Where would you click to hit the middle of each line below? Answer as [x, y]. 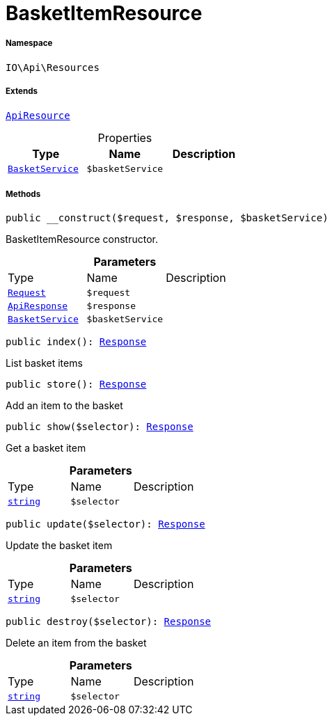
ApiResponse [38, 306]
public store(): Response [76, 385]
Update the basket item [59, 546]
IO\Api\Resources [53, 67]
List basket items [44, 363]
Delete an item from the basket [76, 643]
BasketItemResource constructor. [82, 239]
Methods [23, 194]
